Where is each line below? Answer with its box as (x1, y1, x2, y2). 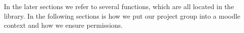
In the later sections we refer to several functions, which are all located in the (4, 1, 234, 11)
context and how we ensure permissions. (4, 20, 123, 30)
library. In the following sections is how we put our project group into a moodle (4, 11, 241, 21)
